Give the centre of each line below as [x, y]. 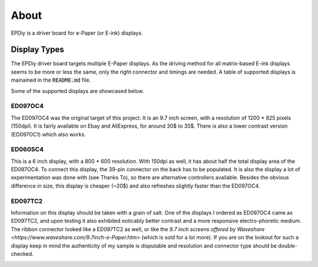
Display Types [37, 50]
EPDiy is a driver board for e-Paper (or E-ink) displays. [77, 33]
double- [287, 246]
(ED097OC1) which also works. [48, 134]
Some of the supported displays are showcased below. [77, 91]
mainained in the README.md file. [51, 80]
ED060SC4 [27, 149]
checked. [22, 253]
